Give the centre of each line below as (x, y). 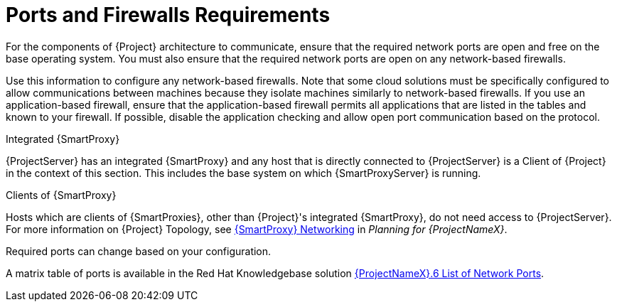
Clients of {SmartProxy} (61, 195)
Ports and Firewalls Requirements (168, 15)
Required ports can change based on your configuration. (139, 251)
